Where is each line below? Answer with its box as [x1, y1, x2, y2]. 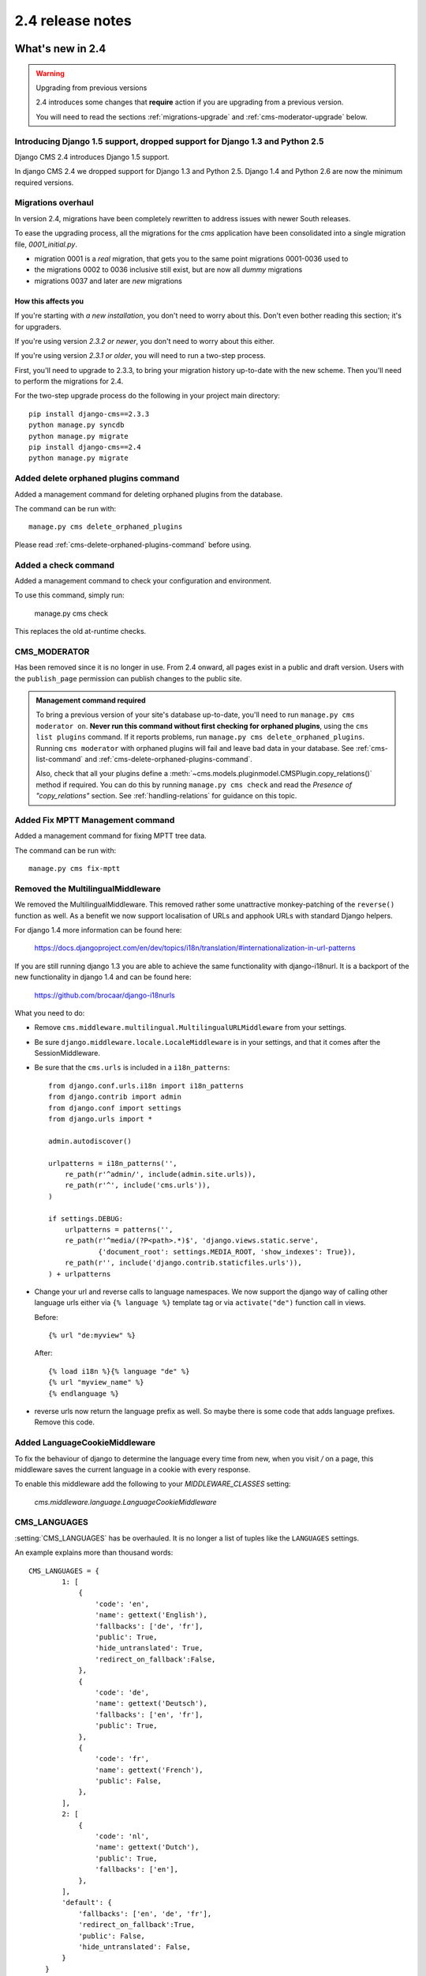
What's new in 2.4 [14, 42, 106, 55]
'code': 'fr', [95, 1755, 150, 1763]
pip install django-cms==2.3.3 [28, 409, 150, 418]
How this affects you [14, 296, 84, 306]
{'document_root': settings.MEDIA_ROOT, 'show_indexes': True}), [98, 1247, 357, 1256]
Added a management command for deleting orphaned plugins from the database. [14, 489, 283, 499]
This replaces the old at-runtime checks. [14, 627, 147, 636]
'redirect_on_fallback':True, [78, 1921, 196, 1929]
